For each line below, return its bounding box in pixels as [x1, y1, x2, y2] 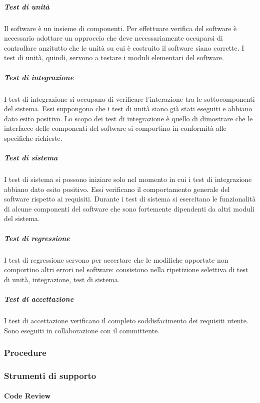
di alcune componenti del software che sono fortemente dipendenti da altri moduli [4, 203, 254, 214]
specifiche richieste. [4, 132, 62, 143]
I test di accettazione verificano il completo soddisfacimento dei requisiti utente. [4, 315, 248, 325]
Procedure [4, 346, 46, 359]
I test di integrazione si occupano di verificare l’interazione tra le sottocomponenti [4, 93, 255, 104]
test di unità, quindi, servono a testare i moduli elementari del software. [4, 52, 224, 63]
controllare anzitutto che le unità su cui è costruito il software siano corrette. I [4, 42, 244, 53]
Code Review [4, 390, 51, 401]
